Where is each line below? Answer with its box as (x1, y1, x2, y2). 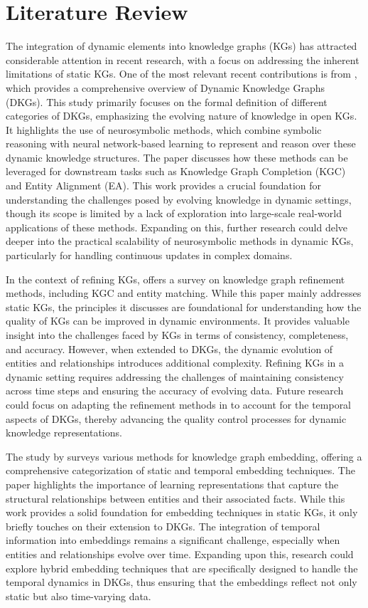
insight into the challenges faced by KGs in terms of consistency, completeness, (6, 327, 349, 342)
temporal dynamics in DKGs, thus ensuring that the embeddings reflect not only (6, 575, 357, 589)
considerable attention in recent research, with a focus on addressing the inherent (6, 52, 359, 67)
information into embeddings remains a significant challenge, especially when (6, 533, 340, 547)
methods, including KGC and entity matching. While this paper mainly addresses (6, 285, 362, 300)
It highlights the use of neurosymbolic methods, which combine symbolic (6, 122, 322, 137)
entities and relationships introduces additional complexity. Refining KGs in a (6, 355, 345, 370)
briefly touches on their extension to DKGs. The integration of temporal (6, 518, 320, 533)
